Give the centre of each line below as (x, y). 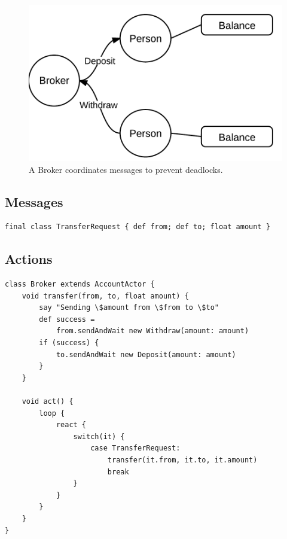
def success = (67, 319)
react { (71, 425)
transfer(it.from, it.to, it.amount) (182, 460)
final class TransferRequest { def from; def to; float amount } (138, 227)
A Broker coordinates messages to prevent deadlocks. (126, 169)
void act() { (48, 402)
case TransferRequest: (135, 448)
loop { (52, 413)
